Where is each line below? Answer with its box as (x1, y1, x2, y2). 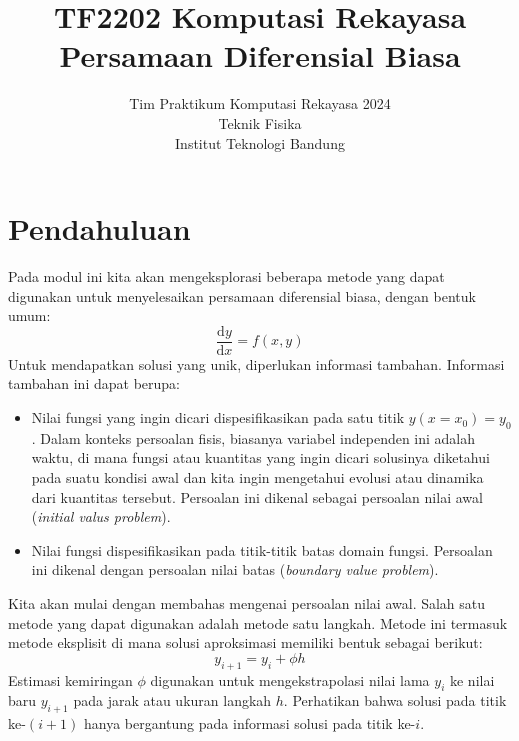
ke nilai (449, 669, 495, 690)
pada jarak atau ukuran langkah (73, 690, 272, 711)
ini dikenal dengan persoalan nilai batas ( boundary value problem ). (31, 559, 439, 580)
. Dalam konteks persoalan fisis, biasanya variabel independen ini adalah (31, 427, 476, 448)
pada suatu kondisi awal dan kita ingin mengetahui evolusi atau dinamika (31, 467, 484, 488)
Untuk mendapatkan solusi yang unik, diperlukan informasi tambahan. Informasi (8, 353, 505, 374)
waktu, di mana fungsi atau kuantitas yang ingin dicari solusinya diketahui (31, 447, 490, 468)
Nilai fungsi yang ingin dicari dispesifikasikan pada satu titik (31, 407, 405, 428)
